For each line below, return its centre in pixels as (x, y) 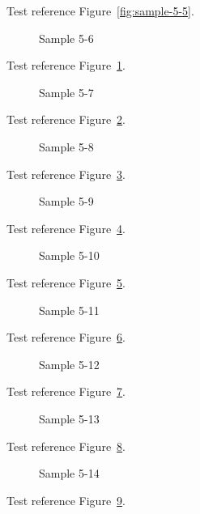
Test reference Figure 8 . (66, 446)
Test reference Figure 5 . (66, 282)
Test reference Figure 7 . (66, 391)
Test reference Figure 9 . (66, 500)
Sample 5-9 (66, 201)
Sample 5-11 (69, 310)
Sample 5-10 (69, 255)
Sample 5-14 (69, 473)
